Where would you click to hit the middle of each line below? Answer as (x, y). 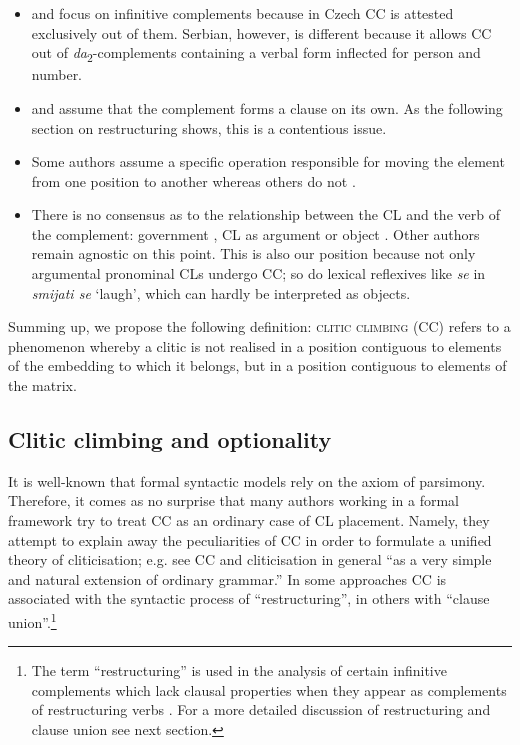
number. (57, 74)
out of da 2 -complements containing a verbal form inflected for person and (256, 53)
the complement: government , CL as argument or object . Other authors (255, 233)
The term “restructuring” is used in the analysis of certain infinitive (239, 670)
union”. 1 (32, 620)
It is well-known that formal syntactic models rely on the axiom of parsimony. (247, 480)
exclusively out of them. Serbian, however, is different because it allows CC (261, 32)
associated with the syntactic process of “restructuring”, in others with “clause (249, 598)
